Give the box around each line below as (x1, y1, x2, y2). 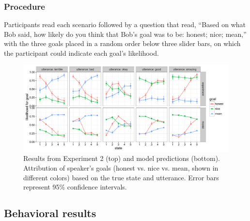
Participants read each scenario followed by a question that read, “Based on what (4, 19, 246, 30)
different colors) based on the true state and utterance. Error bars (23, 172, 219, 182)
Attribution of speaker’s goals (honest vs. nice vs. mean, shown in (23, 163, 219, 173)
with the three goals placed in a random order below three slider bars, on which (4, 38, 241, 48)
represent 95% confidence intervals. (23, 182, 127, 192)
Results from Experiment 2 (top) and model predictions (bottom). (23, 153, 220, 163)
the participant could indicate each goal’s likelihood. (4, 48, 159, 58)
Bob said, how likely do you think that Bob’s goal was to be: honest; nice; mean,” (4, 29, 247, 39)
